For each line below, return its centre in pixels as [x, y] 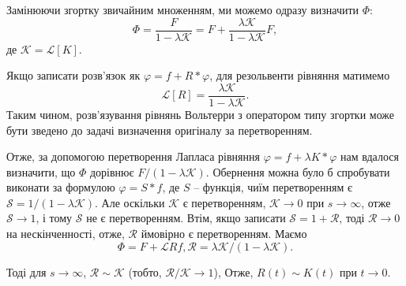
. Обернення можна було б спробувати [298, 171]
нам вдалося [369, 156]
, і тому [54, 218]
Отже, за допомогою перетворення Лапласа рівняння [133, 156]
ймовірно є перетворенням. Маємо [224, 234]
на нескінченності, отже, [66, 234]
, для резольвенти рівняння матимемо [300, 75]
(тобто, [145, 271]
